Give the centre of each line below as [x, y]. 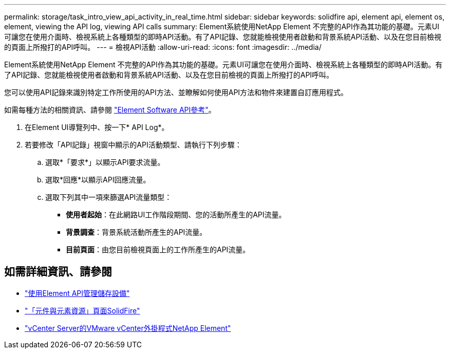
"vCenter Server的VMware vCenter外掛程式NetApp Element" [128, 328]
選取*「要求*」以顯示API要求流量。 [105, 162]
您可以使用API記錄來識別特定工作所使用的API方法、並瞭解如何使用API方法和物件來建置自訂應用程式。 [176, 92]
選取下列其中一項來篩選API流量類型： [109, 197]
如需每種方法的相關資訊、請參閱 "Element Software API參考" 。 [110, 110]
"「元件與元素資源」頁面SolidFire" [82, 310]
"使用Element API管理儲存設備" [77, 293]
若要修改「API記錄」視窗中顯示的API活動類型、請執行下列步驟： [133, 145]
